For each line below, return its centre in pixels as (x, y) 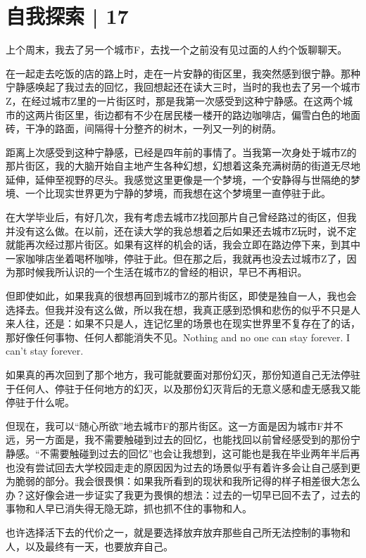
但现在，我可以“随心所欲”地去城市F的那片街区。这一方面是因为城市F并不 (175, 425)
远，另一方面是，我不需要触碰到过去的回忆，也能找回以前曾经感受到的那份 (178, 439)
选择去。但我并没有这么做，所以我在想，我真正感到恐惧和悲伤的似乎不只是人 (183, 309)
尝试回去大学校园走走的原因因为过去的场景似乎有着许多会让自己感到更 (197, 467)
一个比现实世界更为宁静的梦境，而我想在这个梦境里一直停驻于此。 (178, 193)
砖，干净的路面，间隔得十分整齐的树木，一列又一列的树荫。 (144, 128)
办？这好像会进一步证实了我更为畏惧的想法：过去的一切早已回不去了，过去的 (183, 494)
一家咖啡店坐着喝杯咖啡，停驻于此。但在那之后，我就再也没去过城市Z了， (176, 258)
